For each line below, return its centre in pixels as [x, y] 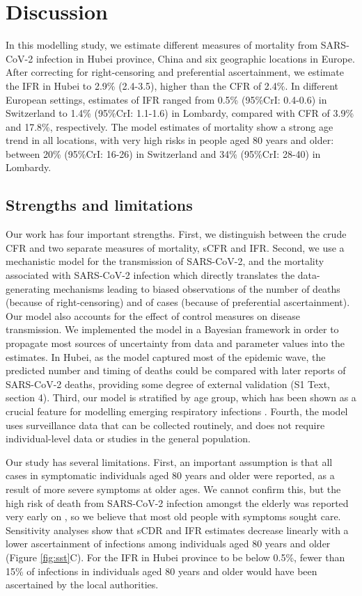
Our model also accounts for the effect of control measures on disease [153, 315]
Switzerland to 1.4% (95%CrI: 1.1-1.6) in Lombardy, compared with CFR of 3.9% [180, 113]
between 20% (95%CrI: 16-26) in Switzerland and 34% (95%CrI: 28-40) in [163, 153]
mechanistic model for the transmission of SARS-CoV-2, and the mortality [165, 261]
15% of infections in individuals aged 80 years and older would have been [162, 571]
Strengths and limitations [99, 205]
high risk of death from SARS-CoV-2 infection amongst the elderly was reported [177, 502]
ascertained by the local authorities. [82, 585]
